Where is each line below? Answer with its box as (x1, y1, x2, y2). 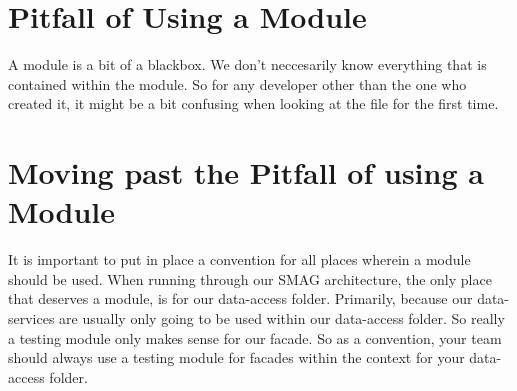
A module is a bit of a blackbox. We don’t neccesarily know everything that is (8, 54, 487, 75)
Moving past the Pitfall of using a (8, 152, 484, 193)
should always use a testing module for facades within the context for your (8, 347, 465, 368)
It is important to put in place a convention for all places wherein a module (8, 249, 471, 270)
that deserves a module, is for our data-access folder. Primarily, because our (8, 288, 473, 309)
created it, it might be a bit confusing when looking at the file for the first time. (8, 93, 499, 114)
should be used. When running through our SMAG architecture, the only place (8, 268, 492, 289)
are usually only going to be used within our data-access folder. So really (59, 308, 505, 328)
